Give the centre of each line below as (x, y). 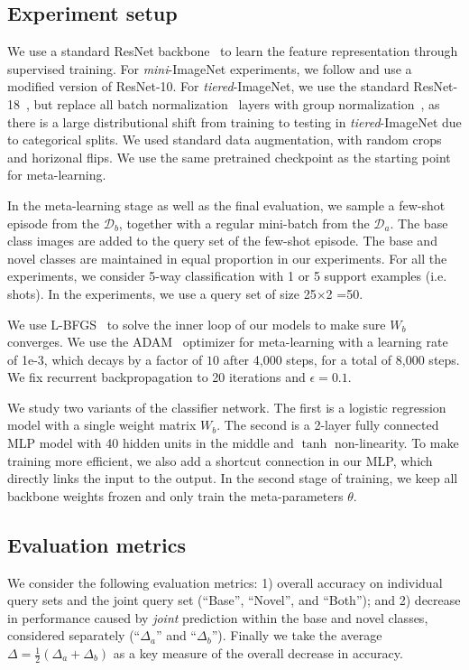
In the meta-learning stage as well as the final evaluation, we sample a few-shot (226, 205)
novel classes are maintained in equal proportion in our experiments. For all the (227, 258)
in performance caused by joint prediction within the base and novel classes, (218, 617)
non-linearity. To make (396, 443)
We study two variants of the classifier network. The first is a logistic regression (227, 407)
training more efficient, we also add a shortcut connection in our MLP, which (220, 460)
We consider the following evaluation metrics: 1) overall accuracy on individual (225, 582)
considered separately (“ (74, 635)
